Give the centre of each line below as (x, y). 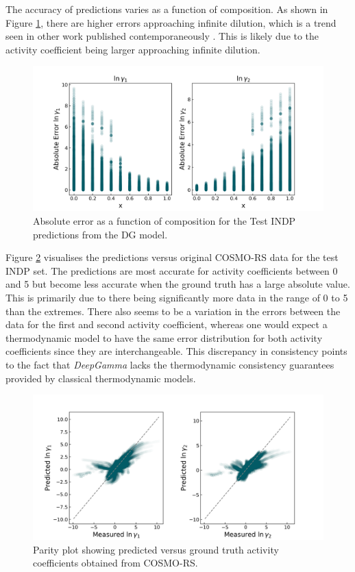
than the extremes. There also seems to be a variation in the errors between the (173, 311)
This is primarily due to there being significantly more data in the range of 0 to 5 (177, 297)
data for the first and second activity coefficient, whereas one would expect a (167, 324)
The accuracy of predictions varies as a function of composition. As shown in (167, 9)
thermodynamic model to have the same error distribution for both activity (164, 337)
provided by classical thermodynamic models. (101, 378)
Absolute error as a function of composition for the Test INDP (164, 220)
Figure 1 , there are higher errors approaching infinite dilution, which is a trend (171, 22)
